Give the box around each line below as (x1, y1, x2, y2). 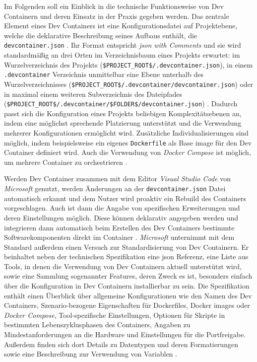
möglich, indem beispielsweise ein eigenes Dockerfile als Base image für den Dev (4, 137, 252, 147)
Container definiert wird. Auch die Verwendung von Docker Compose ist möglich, (4, 147, 251, 157)
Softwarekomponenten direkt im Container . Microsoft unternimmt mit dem (4, 232, 235, 242)
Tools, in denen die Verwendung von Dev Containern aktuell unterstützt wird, (4, 261, 242, 271)
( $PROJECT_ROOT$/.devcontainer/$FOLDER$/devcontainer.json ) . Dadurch (4, 98, 238, 109)
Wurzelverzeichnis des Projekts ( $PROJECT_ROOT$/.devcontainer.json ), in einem (4, 59, 253, 70)
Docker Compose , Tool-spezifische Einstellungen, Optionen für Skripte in (4, 309, 225, 320)
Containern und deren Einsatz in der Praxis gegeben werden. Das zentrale (4, 10, 229, 21)
